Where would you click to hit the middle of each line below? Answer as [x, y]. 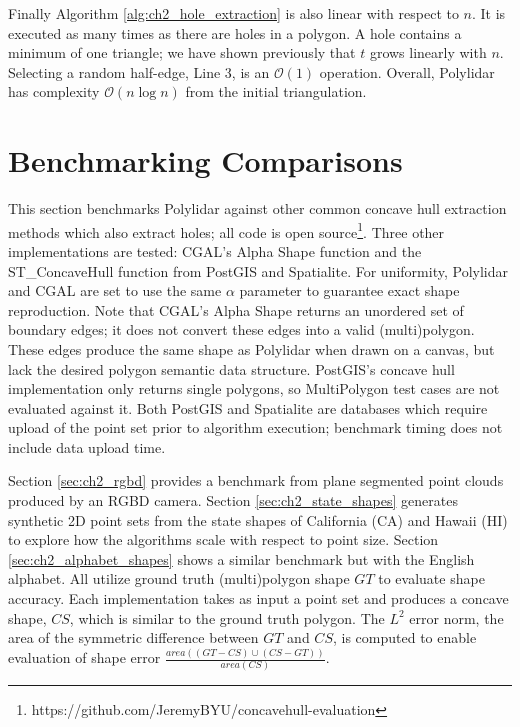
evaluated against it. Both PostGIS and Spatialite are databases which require [248, 407]
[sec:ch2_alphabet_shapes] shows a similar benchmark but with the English [241, 558]
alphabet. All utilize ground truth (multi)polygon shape [179, 578]
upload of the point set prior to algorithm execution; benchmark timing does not [255, 427]
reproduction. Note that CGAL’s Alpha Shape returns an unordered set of [236, 309]
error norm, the [456, 617]
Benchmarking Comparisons [205, 160]
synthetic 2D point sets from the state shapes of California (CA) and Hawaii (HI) [258, 519]
